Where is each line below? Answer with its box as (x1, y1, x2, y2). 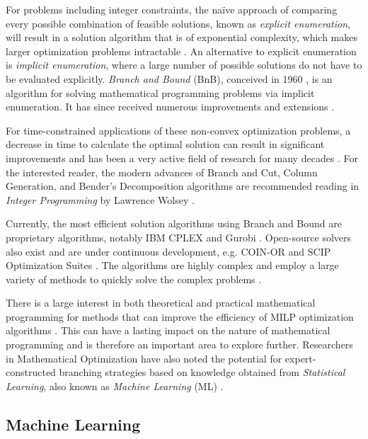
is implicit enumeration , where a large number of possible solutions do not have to (6, 57, 362, 72)
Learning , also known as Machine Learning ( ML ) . (6, 378, 224, 393)
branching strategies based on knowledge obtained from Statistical (59, 365, 345, 380)
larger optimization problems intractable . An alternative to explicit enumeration (6, 43, 357, 58)
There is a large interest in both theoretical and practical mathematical (6, 295, 316, 310)
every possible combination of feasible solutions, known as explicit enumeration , (6, 16, 350, 30)
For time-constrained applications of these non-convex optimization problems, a (6, 122, 351, 137)
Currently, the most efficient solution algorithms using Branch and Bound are (6, 216, 342, 231)
